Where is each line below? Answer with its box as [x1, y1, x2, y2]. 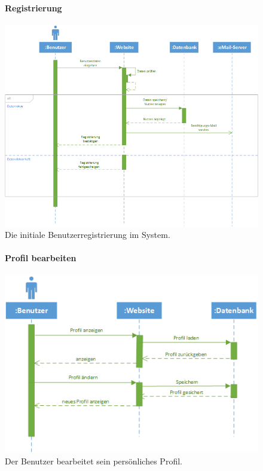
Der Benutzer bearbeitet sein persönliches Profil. [5, 454, 182, 467]
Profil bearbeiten [5, 252, 77, 264]
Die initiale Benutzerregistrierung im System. [5, 228, 170, 241]
